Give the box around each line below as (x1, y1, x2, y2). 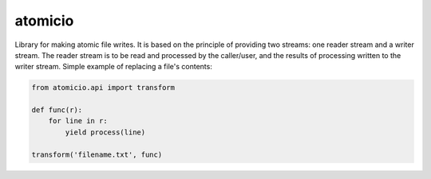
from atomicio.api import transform (31, 84, 176, 92)
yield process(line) (65, 127, 146, 137)
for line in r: (48, 116, 108, 126)
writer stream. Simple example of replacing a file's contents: (14, 62, 213, 72)
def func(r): (31, 106, 83, 115)
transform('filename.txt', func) (31, 150, 163, 159)
